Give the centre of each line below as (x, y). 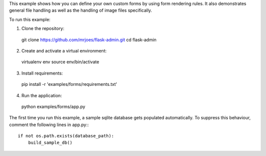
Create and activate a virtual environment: (64, 51)
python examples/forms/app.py (53, 106)
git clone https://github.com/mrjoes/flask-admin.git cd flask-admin (89, 40)
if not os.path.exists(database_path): (66, 136)
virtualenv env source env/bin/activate (60, 62)
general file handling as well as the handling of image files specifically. (81, 10)
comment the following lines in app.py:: (49, 125)
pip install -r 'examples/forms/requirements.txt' (69, 84)
